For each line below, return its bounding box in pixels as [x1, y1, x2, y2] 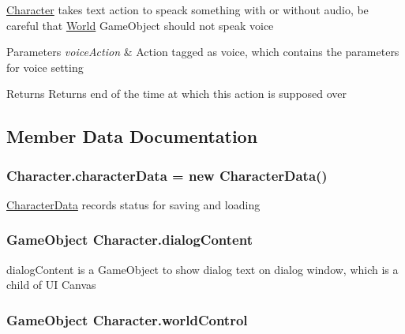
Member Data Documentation [6, 124, 258, 148]
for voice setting [6, 58, 84, 75]
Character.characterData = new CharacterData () [6, 165, 328, 185]
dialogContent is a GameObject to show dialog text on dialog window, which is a [6, 261, 399, 277]
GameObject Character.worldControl [6, 310, 248, 329]
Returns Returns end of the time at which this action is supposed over [6, 85, 347, 102]
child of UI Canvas [6, 276, 96, 293]
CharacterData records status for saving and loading [6, 196, 261, 212]
